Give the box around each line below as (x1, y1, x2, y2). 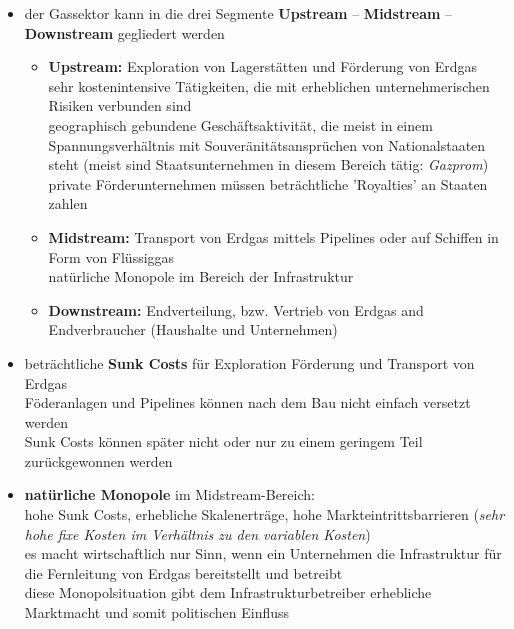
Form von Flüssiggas (48, 246, 175, 267)
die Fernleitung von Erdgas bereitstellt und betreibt (24, 562, 343, 583)
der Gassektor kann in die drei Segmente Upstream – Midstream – (24, 3, 453, 23)
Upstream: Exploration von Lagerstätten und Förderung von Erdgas (48, 56, 478, 77)
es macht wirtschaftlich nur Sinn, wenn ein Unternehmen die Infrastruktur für (24, 543, 502, 564)
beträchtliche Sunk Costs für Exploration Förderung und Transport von (24, 352, 475, 373)
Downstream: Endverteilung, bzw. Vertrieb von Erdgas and (48, 299, 424, 320)
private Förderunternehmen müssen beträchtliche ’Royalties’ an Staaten (48, 173, 488, 194)
